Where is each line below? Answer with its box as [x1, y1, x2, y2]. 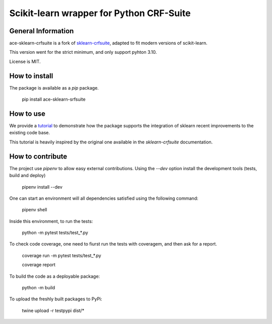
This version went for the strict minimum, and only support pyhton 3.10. [9, 49, 157, 55]
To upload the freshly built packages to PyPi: [9, 296, 103, 302]
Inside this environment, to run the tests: [9, 218, 93, 224]
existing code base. [9, 130, 50, 136]
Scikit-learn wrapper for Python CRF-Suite [9, 8, 191, 19]
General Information [9, 27, 74, 35]
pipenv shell [22, 207, 47, 213]
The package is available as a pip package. [9, 85, 99, 91]
